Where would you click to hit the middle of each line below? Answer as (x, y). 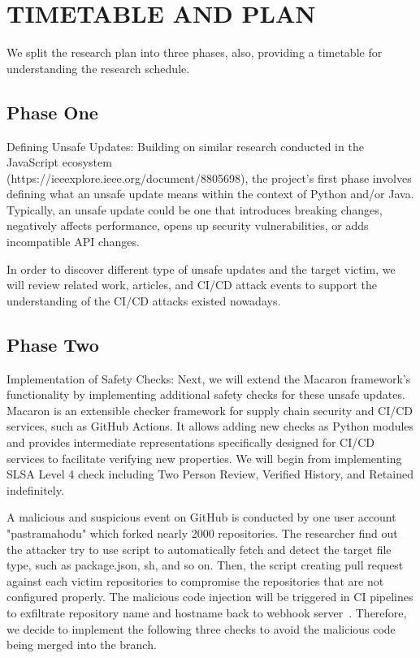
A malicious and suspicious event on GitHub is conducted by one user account (201, 517)
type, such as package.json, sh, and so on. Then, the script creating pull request (205, 565)
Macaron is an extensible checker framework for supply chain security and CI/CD (210, 410)
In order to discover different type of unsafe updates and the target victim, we (201, 268)
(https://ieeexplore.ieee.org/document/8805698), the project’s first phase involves (209, 177)
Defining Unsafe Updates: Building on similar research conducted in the (185, 146)
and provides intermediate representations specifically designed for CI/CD (191, 442)
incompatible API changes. (73, 242)
